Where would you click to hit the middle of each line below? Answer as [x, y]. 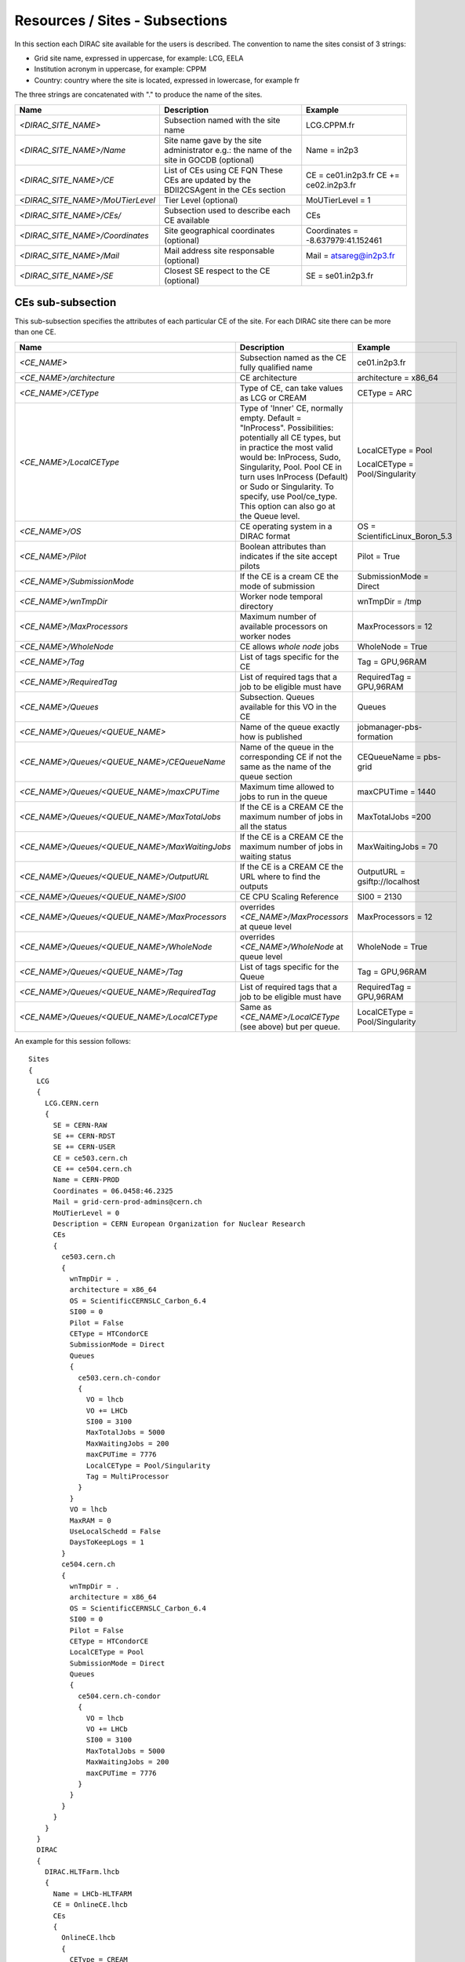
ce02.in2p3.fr [331, 184]
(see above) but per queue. [290, 1027]
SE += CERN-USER [84, 1147]
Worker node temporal [281, 596]
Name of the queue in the [287, 747]
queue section [266, 776]
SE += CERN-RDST [84, 1136]
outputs [254, 886]
